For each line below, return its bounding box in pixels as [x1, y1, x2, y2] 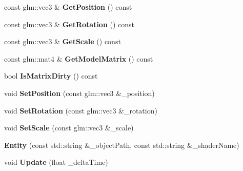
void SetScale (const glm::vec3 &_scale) [4, 122, 134, 133]
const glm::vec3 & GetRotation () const [4, 18, 135, 29]
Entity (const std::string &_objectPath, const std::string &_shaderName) [4, 139, 239, 150]
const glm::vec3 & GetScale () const [4, 36, 121, 47]
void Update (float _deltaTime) [4, 157, 108, 167]
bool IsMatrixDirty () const [4, 70, 98, 81]
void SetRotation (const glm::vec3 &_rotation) [4, 105, 157, 116]
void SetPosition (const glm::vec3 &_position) [4, 87, 155, 98]
